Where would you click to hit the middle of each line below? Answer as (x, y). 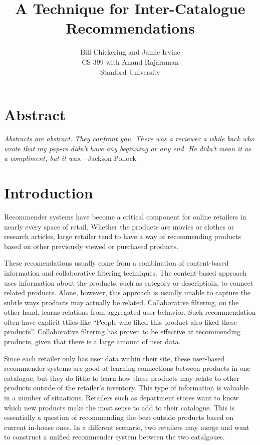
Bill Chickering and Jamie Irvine (130, 52)
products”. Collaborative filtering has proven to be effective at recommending (122, 331)
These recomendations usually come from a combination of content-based (116, 263)
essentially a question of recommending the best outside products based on (119, 417)
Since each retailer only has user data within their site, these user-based (114, 358)
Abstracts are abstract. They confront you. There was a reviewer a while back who (129, 139)
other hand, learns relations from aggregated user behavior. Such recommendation (130, 312)
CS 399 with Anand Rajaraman (130, 61)
